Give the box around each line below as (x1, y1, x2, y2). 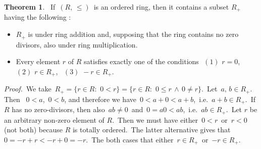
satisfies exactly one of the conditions (84, 56, 199, 67)
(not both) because (4, 124, 63, 135)
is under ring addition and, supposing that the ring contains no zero (28, 29, 239, 39)
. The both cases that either (86, 134, 174, 144)
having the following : (4, 12, 71, 22)
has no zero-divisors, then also (12, 104, 105, 115)
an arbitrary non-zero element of (4, 114, 105, 125)
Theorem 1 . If (4, 2, 56, 12)
